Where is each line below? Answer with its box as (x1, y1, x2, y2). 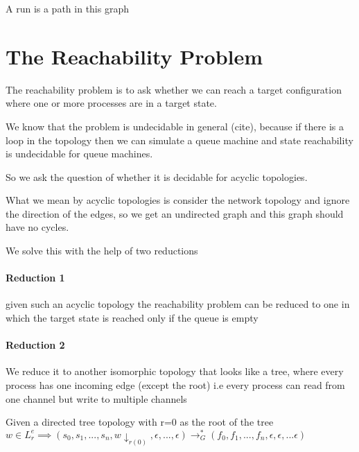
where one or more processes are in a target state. (6, 96, 217, 110)
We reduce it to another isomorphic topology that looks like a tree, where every (6, 364, 344, 379)
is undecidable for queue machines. (6, 146, 153, 161)
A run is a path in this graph (6, 1, 129, 15)
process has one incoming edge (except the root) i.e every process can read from (6, 378, 345, 392)
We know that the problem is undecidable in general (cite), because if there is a (6, 119, 344, 133)
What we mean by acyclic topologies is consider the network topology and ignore (6, 193, 350, 207)
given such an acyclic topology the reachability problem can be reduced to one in (6, 297, 350, 311)
